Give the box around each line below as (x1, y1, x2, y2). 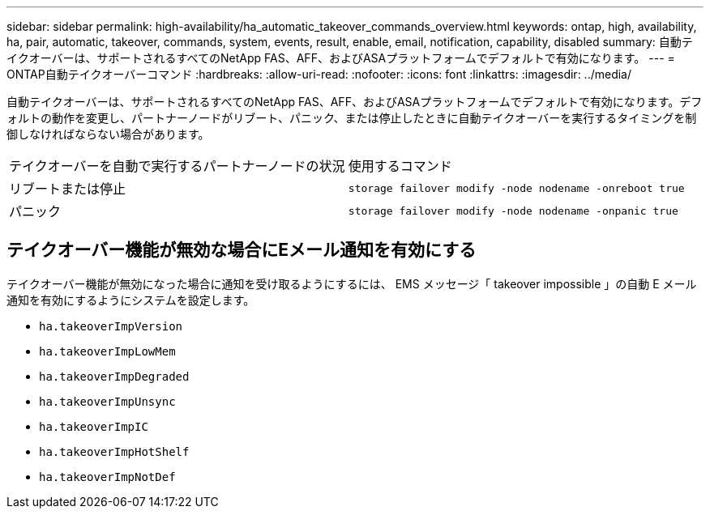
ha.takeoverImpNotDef (39, 470, 176, 483)
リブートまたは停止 (9, 181, 126, 197)
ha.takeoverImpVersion (39, 319, 183, 333)
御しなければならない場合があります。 (6, 127, 210, 141)
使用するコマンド (348, 158, 452, 174)
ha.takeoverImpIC (39, 419, 148, 433)
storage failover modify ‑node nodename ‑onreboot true (348, 181, 685, 194)
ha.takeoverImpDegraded (39, 369, 190, 383)
